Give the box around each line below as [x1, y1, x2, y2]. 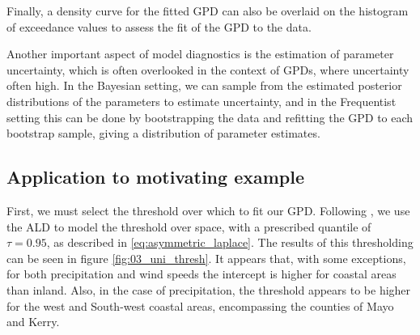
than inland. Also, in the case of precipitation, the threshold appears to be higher [6, 281, 411, 298]
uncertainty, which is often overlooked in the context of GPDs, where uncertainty [6, 61, 409, 78]
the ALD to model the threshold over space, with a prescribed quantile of [6, 218, 371, 235]
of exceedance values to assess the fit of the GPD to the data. [6, 18, 312, 35]
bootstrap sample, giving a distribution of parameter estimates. [6, 125, 320, 142]
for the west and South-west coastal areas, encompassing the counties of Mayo [6, 297, 394, 314]
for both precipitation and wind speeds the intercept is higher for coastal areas [6, 265, 397, 282]
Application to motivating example [6, 164, 304, 189]
